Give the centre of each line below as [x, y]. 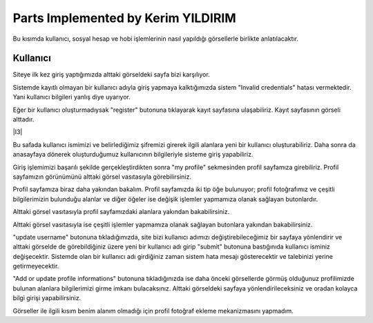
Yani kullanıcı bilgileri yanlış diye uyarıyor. [72, 97]
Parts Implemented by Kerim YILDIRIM [124, 18]
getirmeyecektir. [36, 266]
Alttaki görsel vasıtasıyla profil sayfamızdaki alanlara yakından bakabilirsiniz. [121, 212]
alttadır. [23, 119]
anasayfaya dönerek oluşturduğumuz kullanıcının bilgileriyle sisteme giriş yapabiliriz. [133, 155]
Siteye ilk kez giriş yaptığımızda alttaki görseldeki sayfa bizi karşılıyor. [111, 75]
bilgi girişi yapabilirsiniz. [47, 298]
